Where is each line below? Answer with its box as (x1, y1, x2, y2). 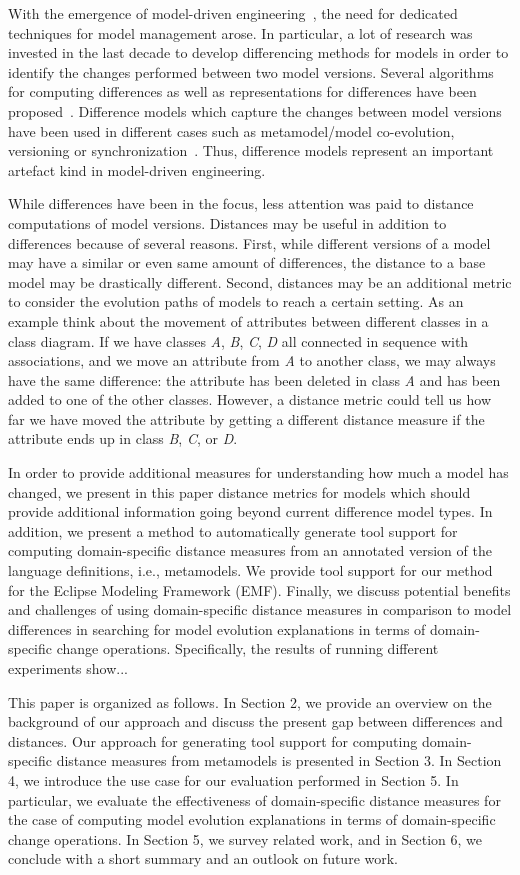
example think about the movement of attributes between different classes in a (8, 310, 489, 331)
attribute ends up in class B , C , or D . (8, 428, 238, 449)
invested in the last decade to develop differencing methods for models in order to (8, 42, 509, 63)
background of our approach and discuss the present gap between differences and (8, 711, 503, 732)
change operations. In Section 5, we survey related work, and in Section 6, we (8, 828, 482, 849)
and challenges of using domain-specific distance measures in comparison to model (8, 599, 512, 620)
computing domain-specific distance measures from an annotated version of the (8, 540, 492, 561)
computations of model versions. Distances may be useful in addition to (8, 212, 447, 233)
